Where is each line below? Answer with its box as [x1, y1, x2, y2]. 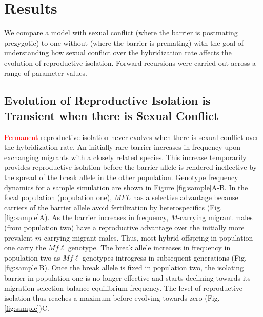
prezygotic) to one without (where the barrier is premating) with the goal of [4, 37, 244, 48]
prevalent [4, 232, 33, 243]
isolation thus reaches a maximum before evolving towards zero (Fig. [4, 292, 220, 303]
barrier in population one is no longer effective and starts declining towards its [4, 272, 251, 283]
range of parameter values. [4, 67, 87, 78]
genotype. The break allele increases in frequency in [68, 242, 231, 253]
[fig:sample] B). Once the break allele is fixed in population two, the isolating [4, 262, 244, 273]
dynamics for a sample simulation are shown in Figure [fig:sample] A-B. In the [4, 182, 248, 192]
